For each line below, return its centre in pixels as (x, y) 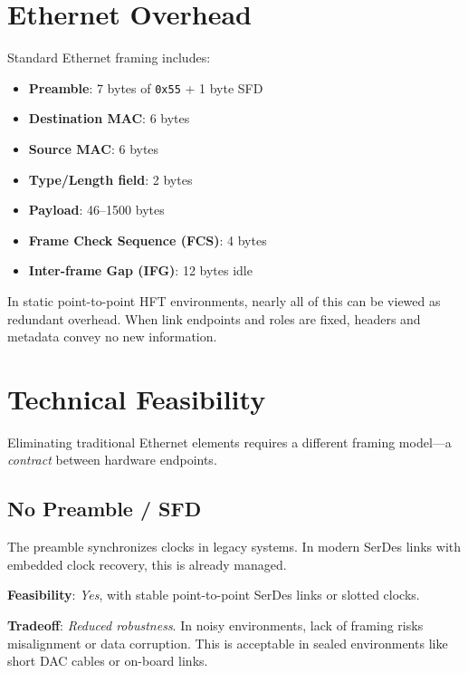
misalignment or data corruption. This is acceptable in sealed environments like (228, 643)
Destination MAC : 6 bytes (109, 118)
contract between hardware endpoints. (112, 460)
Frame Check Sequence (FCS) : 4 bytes (148, 240)
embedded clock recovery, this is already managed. (147, 564)
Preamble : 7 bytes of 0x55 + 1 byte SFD (146, 87)
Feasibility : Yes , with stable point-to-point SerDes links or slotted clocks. (214, 595)
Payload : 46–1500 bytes (96, 210)
